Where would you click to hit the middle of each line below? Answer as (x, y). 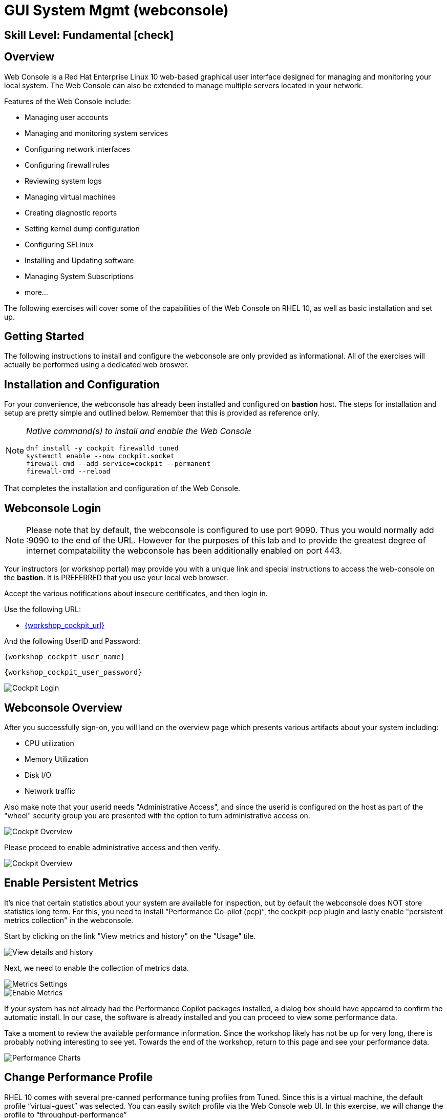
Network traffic (50, 791)
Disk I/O (38, 775)
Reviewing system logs (63, 181)
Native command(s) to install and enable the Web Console (139, 431)
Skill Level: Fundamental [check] (89, 35)
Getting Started (44, 337)
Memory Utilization (57, 759)
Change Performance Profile (79, 1077)
